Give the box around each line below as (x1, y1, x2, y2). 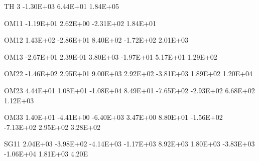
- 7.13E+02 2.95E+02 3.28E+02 (4, 121, 100, 132)
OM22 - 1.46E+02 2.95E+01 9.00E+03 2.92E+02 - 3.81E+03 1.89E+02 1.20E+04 (4, 68, 253, 79)
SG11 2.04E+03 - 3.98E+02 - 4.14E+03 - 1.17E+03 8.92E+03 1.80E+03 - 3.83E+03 (4, 138, 255, 149)
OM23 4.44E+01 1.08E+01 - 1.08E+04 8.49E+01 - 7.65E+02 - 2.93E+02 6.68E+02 (4, 85, 255, 95)
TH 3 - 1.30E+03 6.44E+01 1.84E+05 (4, 1, 119, 11)
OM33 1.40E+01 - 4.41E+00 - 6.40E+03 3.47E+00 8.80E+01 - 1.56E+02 (4, 112, 223, 122)
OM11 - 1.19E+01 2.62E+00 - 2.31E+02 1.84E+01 (4, 18, 157, 28)
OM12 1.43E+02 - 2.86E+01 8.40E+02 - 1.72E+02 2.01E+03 (4, 35, 189, 45)
